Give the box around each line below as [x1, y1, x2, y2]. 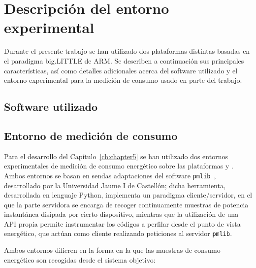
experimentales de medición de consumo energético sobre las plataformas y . [4, 161, 233, 171]
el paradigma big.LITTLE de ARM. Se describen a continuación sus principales [4, 55, 244, 66]
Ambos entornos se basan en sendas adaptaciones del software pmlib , [4, 170, 216, 180]
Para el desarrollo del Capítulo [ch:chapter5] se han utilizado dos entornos [4, 151, 228, 161]
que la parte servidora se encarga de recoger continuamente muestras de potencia [4, 199, 249, 209]
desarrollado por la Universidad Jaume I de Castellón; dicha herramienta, [4, 180, 225, 190]
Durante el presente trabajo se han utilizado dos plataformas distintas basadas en [4, 46, 250, 56]
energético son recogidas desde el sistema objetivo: [4, 254, 156, 265]
